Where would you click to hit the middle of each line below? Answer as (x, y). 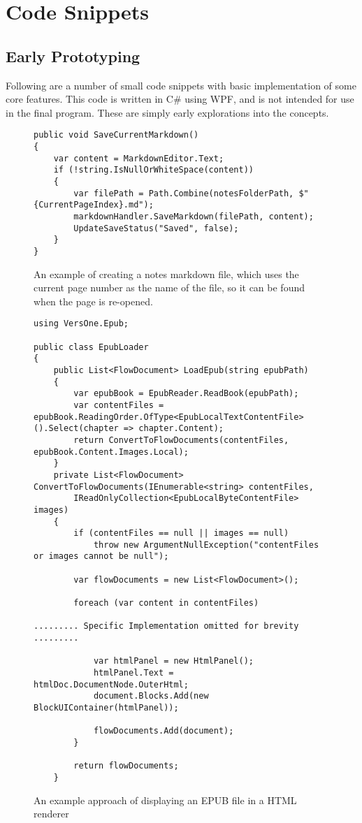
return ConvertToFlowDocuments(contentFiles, (181, 440)
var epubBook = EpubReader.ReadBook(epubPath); (186, 394)
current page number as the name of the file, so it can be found (169, 287)
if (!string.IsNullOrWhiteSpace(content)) (153, 170)
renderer (51, 814)
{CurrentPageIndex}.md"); (94, 205)
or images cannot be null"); (101, 556)
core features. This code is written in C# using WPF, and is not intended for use (180, 99)
